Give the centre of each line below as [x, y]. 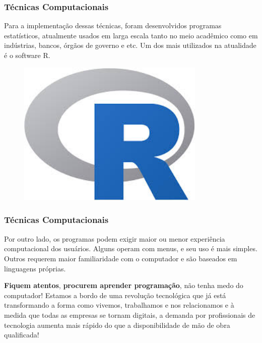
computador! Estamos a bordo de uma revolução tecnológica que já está [115, 295]
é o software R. [27, 55]
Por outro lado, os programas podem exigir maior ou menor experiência [115, 238]
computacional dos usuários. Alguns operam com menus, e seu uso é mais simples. [131, 248]
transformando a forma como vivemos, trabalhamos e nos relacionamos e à [119, 305]
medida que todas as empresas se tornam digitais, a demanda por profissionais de [130, 315]
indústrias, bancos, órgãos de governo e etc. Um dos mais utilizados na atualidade [130, 45]
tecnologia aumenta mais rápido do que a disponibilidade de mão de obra [117, 325]
